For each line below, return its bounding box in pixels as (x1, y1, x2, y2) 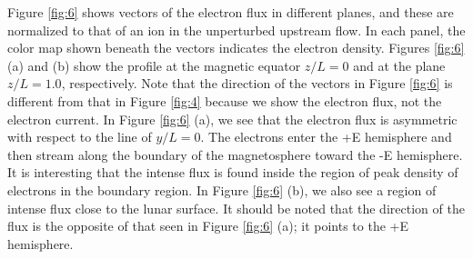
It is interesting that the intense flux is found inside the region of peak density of (7, 163, 458, 182)
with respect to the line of (7, 127, 152, 146)
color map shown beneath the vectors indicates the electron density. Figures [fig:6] (7, 38, 465, 57)
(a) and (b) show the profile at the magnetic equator (7, 55, 301, 75)
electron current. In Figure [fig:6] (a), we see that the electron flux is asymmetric (7, 109, 458, 128)
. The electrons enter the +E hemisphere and (200, 127, 452, 146)
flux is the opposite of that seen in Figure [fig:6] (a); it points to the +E (7, 216, 409, 235)
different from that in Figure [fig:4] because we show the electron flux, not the (7, 91, 442, 110)
